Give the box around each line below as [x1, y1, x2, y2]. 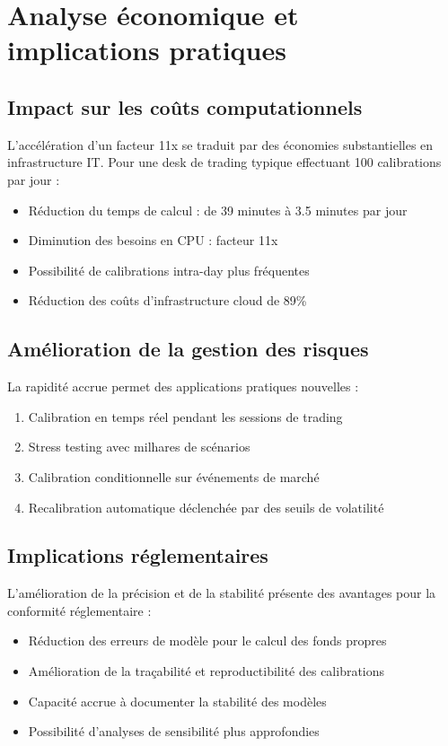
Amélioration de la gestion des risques [7, 335, 369, 363]
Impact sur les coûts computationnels [7, 92, 363, 120]
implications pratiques [7, 31, 286, 68]
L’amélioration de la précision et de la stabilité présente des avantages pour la [7, 584, 436, 602]
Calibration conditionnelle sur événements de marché [28, 467, 320, 486]
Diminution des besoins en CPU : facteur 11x [28, 231, 278, 250]
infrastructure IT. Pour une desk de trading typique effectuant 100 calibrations [7, 153, 442, 171]
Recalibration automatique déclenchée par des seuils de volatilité [28, 497, 384, 516]
